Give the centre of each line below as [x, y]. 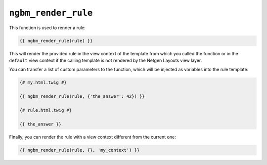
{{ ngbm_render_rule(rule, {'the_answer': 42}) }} [82, 97]
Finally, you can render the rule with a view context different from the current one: [92, 137]
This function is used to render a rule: [47, 28]
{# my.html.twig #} [43, 82]
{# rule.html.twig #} [46, 110]
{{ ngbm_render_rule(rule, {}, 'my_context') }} [80, 150]
